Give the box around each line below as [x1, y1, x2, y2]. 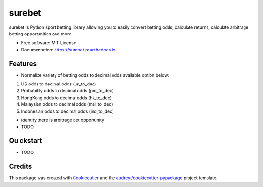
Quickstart [9, 136, 42, 145]
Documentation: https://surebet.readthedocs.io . [21, 47, 117, 52]
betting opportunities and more [9, 31, 72, 36]
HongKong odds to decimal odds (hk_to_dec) [21, 95, 112, 101]
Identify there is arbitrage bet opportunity [21, 117, 105, 123]
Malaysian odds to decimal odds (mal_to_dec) [21, 102, 113, 107]
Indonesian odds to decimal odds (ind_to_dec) [21, 108, 114, 114]
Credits [9, 162, 32, 170]
